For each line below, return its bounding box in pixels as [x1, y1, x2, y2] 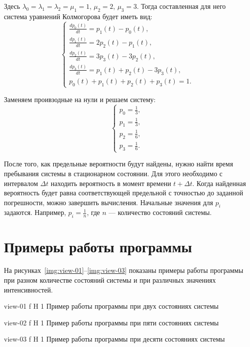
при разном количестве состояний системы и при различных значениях [4, 275, 216, 285]
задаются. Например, [4, 207, 66, 217]
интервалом [4, 178, 38, 188]
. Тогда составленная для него [136, 1, 226, 11]
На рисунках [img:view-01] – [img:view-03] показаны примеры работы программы [4, 265, 244, 275]
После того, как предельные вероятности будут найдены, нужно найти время [4, 159, 233, 169]
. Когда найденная [192, 178, 246, 188]
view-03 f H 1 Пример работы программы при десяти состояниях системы [4, 334, 225, 344]
